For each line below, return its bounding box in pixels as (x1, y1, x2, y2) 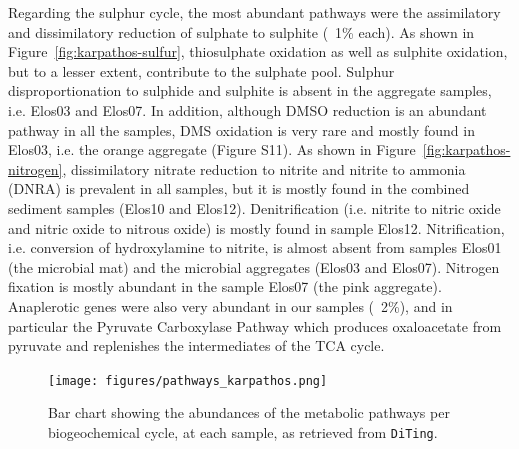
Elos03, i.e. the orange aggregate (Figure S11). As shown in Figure (8, 139, 416, 160)
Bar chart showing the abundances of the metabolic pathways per (48, 402, 450, 423)
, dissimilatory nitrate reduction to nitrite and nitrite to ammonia (62, 158, 466, 179)
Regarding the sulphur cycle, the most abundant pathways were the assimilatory (8, 2, 501, 22)
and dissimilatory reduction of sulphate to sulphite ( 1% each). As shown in (8, 21, 475, 42)
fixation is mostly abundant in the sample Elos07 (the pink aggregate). (8, 276, 442, 297)
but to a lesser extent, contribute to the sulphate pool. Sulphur (8, 60, 395, 81)
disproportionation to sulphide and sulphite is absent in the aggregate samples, (8, 80, 492, 101)
